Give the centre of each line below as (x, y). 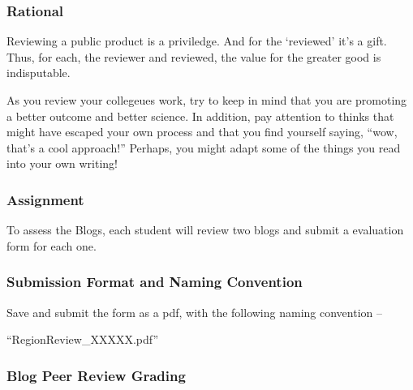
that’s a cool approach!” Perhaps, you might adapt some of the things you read (204, 147)
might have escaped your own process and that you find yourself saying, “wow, (202, 132)
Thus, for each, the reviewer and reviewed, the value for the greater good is (194, 56)
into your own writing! (62, 163)
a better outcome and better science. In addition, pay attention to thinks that (200, 116)
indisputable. (39, 73)
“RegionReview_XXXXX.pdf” (83, 339)
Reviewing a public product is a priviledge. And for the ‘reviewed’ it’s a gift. (197, 41)
